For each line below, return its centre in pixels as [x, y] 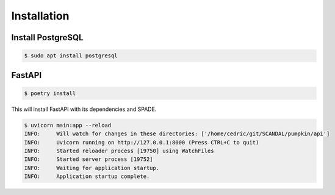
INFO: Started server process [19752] [88, 159]
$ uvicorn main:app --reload [68, 125]
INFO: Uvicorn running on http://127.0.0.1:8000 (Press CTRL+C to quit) [142, 142]
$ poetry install [50, 93]
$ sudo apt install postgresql [71, 56]
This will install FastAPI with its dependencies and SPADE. [84, 109]
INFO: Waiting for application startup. [92, 168]
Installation [40, 16]
